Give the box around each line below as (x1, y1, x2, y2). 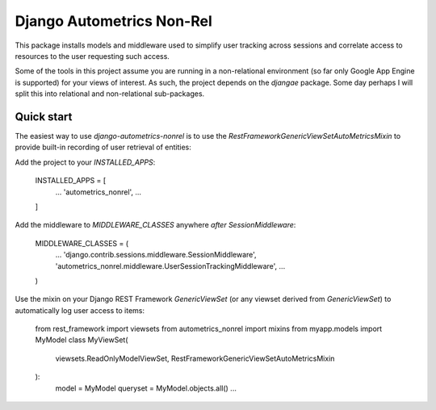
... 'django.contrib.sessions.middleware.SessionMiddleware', (55, 250, 258, 260)
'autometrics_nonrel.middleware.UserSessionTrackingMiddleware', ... (55, 261, 286, 270)
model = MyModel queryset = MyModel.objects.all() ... (55, 383, 237, 393)
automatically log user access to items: (15, 305, 145, 315)
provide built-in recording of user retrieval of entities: (15, 142, 191, 153)
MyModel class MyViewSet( (35, 335, 128, 345)
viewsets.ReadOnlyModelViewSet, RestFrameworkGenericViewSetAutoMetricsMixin (55, 354, 335, 363)
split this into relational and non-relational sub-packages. (15, 89, 205, 98)
